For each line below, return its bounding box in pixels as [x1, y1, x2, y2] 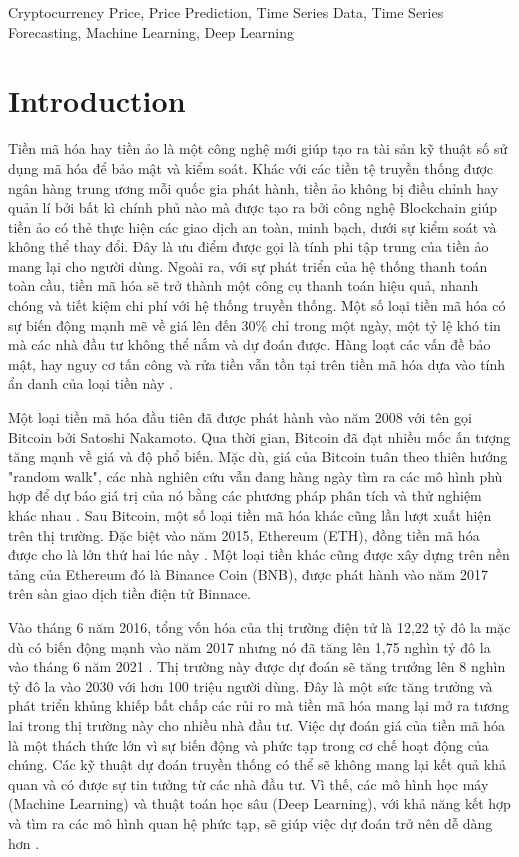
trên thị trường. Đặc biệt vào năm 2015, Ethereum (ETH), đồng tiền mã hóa [8, 524, 480, 545]
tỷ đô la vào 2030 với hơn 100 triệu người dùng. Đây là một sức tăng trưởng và [8, 675, 493, 696]
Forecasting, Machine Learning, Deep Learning [8, 21, 295, 42]
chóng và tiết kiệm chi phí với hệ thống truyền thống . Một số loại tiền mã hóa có [8, 295, 506, 316]
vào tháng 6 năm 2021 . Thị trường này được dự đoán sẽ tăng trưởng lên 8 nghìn [8, 656, 506, 677]
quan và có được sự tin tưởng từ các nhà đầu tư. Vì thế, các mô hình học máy [8, 773, 489, 794]
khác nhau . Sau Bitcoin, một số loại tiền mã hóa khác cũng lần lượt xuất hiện [8, 505, 492, 525]
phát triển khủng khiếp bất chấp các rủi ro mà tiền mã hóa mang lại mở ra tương [8, 695, 510, 716]
